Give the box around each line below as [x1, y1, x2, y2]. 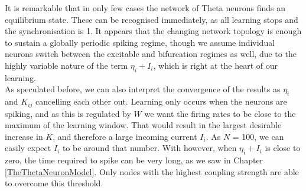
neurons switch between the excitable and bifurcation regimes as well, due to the [5, 48, 297, 60]
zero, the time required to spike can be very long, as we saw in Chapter [5, 154, 263, 166]
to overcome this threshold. [5, 177, 103, 189]
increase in [5, 130, 43, 142]
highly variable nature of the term [5, 59, 128, 71]
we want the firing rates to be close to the [144, 107, 296, 119]
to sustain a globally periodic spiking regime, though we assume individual [5, 36, 275, 48]
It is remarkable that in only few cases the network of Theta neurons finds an [5, 2, 285, 14]
